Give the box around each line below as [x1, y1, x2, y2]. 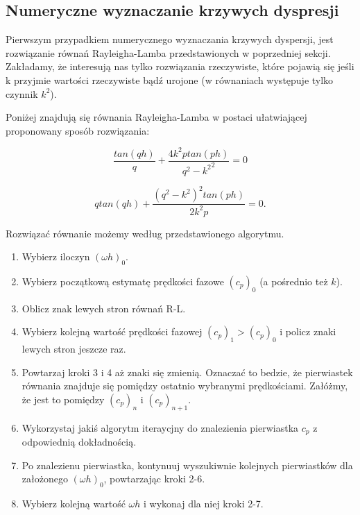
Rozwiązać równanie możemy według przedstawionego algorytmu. [6, 226, 284, 240]
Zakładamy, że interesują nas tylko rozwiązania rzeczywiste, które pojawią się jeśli [6, 59, 354, 74]
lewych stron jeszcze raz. [22, 341, 126, 356]
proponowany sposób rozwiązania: [6, 123, 150, 137]
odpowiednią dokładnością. [22, 434, 137, 449]
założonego [22, 471, 68, 486]
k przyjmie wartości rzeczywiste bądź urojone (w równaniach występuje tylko [6, 72, 334, 87]
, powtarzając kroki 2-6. [103, 471, 205, 486]
